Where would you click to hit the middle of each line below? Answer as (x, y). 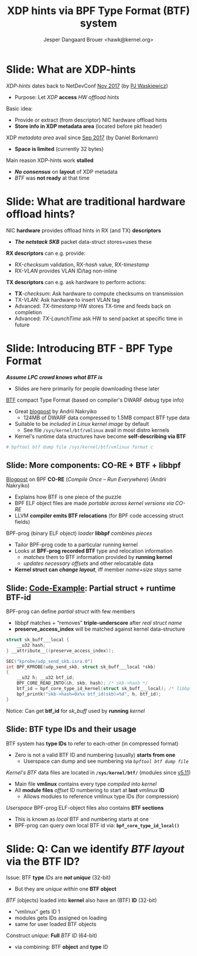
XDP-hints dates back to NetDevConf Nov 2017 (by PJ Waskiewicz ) (87, 86)
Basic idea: (19, 108)
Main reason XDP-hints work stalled (50, 160)
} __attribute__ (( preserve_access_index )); (60, 651)
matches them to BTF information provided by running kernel (98, 557)
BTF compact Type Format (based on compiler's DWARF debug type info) (95, 400)
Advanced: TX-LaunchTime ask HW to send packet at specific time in (98, 318)
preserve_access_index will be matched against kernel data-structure (100, 629)
